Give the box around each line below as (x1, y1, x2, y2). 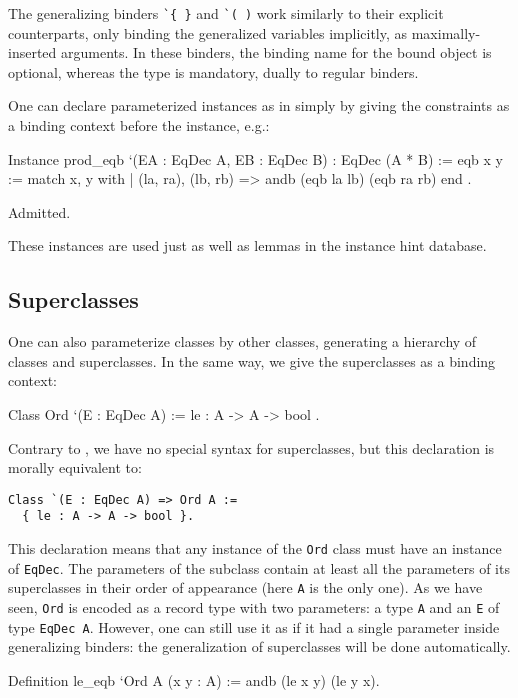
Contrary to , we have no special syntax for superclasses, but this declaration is (8, 437, 495, 458)
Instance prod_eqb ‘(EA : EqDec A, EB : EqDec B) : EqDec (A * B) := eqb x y (8, 148, 503, 169)
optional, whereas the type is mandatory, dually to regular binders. (8, 61, 419, 82)
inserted (8, 42, 57, 63)
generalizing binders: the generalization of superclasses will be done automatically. (8, 636, 511, 657)
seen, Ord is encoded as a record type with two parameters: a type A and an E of (8, 597, 500, 618)
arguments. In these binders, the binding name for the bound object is (61, 42, 492, 63)
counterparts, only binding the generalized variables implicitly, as (8, 22, 408, 43)
